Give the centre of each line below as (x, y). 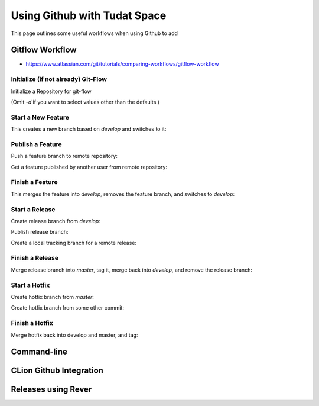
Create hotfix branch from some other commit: (67, 308)
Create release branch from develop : (56, 221)
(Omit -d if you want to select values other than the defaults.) (85, 102)
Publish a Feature (36, 144)
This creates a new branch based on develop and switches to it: (89, 129)
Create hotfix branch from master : (53, 297)
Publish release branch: (40, 232)
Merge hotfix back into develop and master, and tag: (74, 335)
